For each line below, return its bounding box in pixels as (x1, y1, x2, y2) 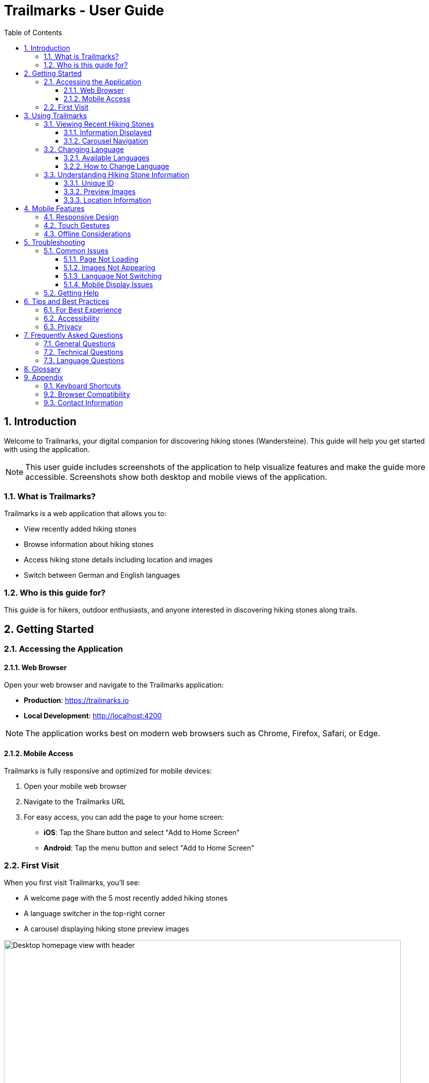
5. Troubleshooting (24, 237, 85, 246)
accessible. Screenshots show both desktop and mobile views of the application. (25, 471, 327, 482)
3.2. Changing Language (44, 145, 124, 154)
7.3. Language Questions (44, 356, 124, 365)
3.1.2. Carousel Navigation (63, 136, 148, 145)
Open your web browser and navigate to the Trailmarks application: (4, 681, 224, 690)
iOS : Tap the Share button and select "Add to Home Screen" (44, 828, 240, 837)
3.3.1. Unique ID (63, 178, 114, 187)
